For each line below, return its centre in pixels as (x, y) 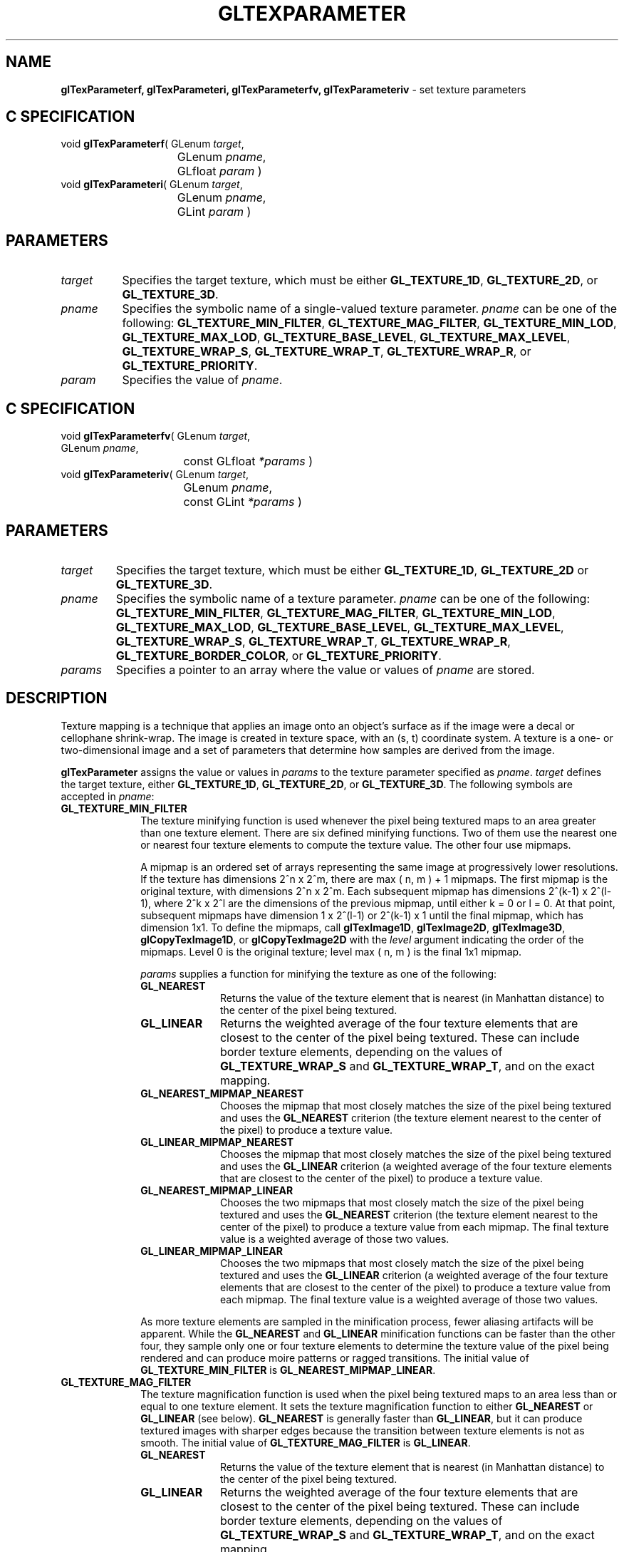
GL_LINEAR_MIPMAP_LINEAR (212, 1251)
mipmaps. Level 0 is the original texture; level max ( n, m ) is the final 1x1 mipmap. (331, 951)
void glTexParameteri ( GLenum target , (152, 185)
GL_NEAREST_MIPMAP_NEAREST (222, 1093)
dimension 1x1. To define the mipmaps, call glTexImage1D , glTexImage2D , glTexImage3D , (353, 927)
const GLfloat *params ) (248, 461)
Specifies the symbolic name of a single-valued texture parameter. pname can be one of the (370, 309)
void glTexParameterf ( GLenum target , (152, 144)
